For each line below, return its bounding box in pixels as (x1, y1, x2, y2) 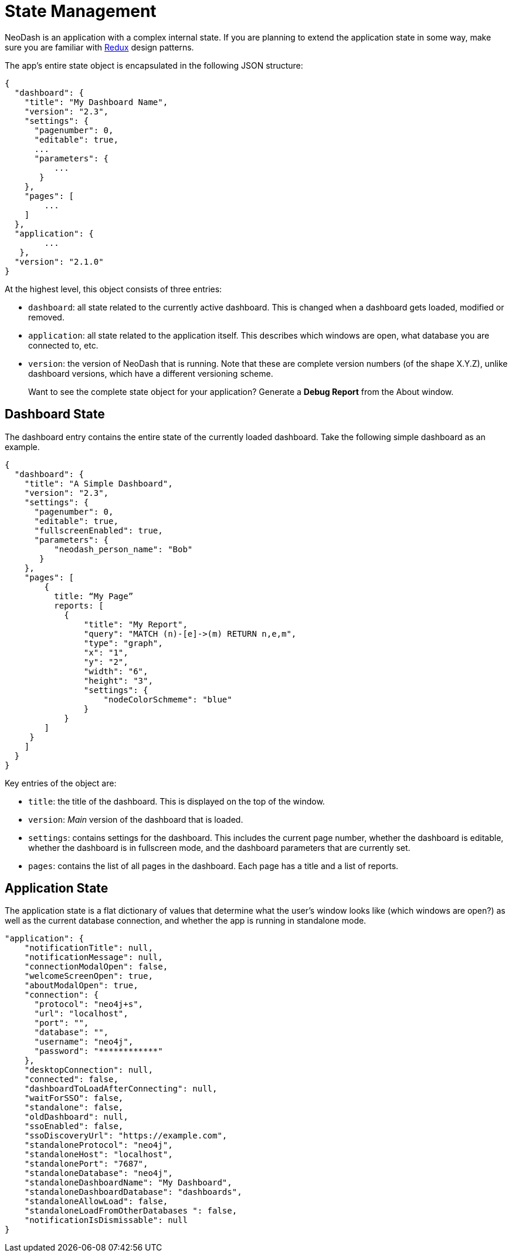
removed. (28, 312, 65, 322)
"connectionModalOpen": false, (24, 962, 168, 972)
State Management (5, 1, 157, 21)
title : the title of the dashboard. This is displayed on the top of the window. (28, 796, 325, 806)
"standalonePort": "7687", (24, 1159, 148, 1169)
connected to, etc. (28, 340, 99, 350)
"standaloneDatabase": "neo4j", (24, 1168, 173, 1178)
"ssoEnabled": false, (24, 1121, 124, 1131)
